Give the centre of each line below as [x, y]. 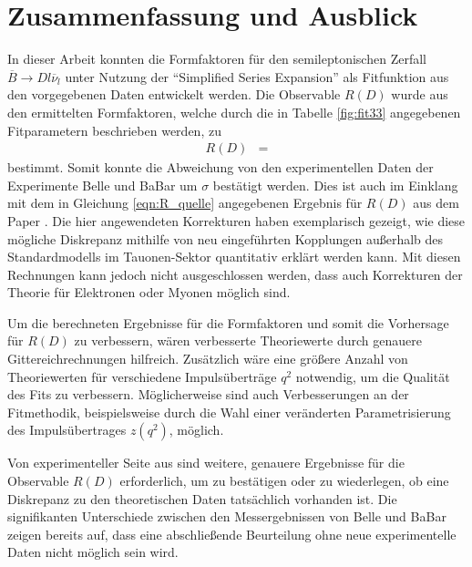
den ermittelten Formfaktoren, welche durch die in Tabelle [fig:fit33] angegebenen [234, 112]
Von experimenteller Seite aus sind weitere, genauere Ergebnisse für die [206, 463]
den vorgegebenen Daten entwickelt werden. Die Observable [174, 94]
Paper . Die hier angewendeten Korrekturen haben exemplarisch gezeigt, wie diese [236, 220]
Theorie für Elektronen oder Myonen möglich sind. [149, 292]
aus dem [436, 203]
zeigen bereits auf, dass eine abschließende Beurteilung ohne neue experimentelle [232, 534]
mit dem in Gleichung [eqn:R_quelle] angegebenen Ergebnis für [185, 203]
